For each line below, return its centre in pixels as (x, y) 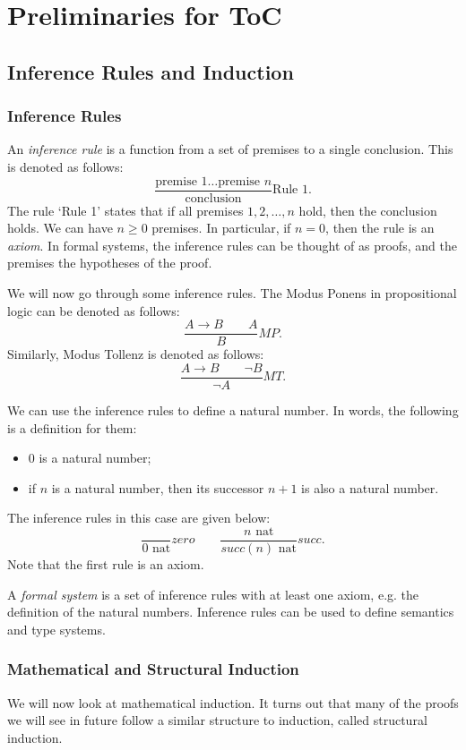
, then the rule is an (380, 228)
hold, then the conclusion (368, 210)
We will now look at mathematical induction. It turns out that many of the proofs (233, 702)
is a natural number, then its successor (158, 487)
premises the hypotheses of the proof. (110, 263)
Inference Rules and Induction (151, 71)
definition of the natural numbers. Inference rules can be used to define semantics (231, 612)
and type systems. (56, 629)
